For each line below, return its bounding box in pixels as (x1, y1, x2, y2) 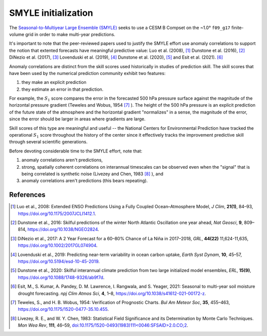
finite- (231, 25, 244, 31)
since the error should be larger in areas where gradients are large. (9, 116, 146, 122)
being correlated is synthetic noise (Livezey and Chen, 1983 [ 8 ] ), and (21, 171, 164, 177)
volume (9, 31, 25, 37)
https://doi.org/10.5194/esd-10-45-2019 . (18, 259, 100, 264)
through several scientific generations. (9, 139, 88, 145)
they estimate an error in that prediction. (21, 86, 104, 92)
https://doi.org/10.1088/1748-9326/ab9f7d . (18, 274, 105, 280)
